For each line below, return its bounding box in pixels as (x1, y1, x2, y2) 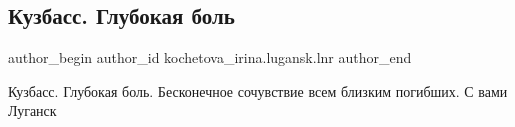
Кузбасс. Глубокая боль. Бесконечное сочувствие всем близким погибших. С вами (8, 80, 508, 101)
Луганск (8, 100, 57, 121)
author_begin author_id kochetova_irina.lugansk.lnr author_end (8, 47, 412, 68)
